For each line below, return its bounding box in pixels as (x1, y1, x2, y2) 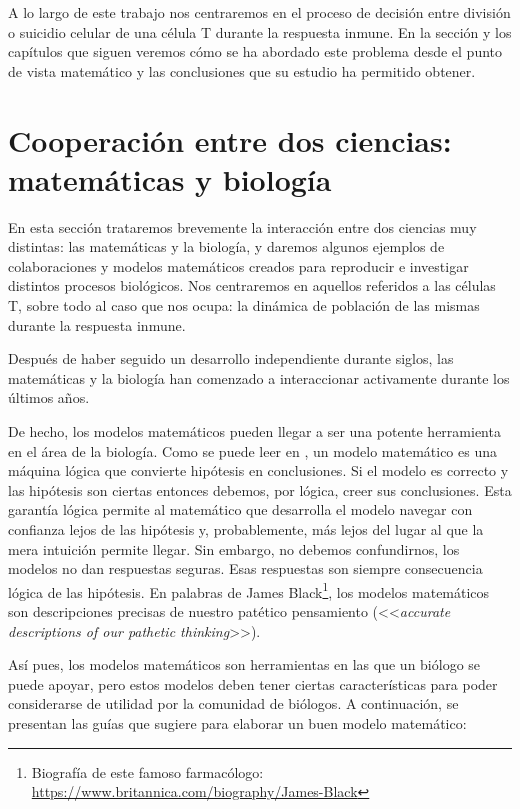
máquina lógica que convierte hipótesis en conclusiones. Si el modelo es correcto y (8, 460, 509, 481)
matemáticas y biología (8, 158, 332, 199)
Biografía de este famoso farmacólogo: (31, 761, 264, 782)
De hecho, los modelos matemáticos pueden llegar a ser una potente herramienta (8, 421, 501, 442)
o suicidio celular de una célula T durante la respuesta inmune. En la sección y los (8, 21, 512, 42)
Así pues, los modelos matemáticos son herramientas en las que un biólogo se (8, 654, 481, 675)
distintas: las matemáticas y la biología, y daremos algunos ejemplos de (8, 236, 445, 257)
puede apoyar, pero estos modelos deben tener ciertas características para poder (8, 673, 498, 694)
